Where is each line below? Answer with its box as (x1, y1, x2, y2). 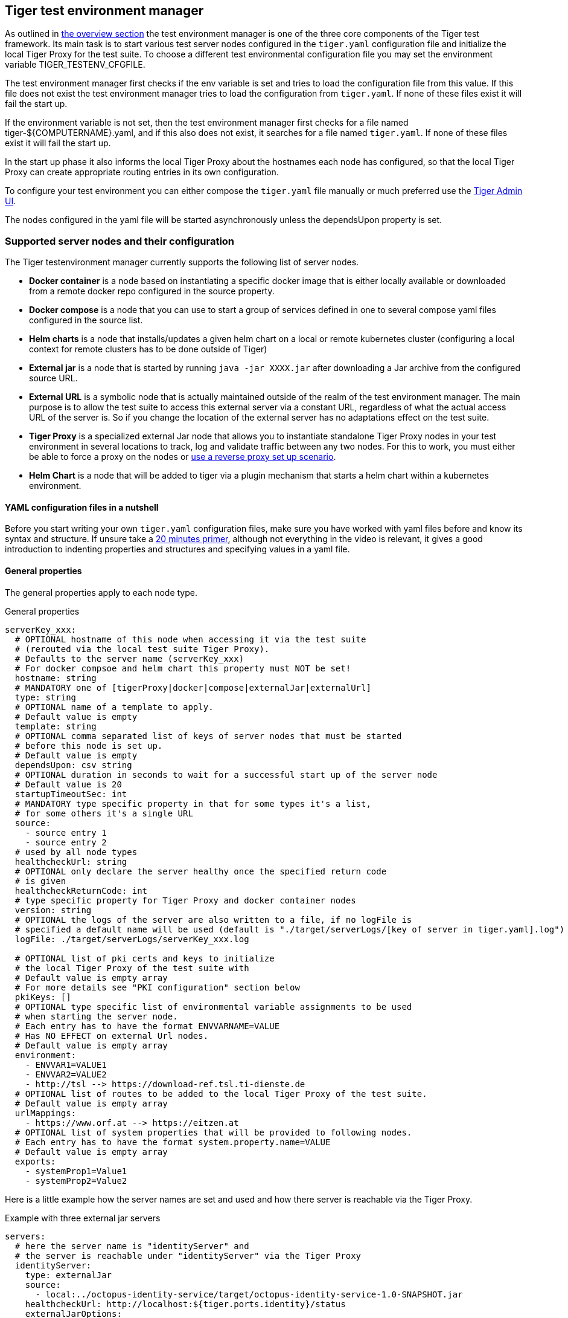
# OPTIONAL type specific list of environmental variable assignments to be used (14, 1001, 412, 1012)
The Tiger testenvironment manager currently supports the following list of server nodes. (5, 257, 359, 268)
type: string (14, 692, 77, 702)
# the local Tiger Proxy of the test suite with (14, 963, 249, 973)
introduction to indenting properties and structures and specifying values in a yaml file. (5, 544, 350, 555)
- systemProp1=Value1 (25, 1166, 127, 1176)
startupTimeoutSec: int (14, 789, 127, 799)
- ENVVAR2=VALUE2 (25, 1069, 107, 1079)
